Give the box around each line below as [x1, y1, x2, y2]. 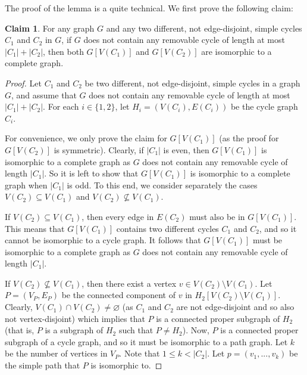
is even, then [163, 143, 209, 156]
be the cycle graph [230, 100, 298, 113]
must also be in [189, 210, 245, 222]
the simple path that [5, 359, 80, 371]
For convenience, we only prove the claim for [5, 132, 167, 144]
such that [118, 324, 153, 336]
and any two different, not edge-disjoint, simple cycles [106, 21, 302, 34]
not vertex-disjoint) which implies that [5, 312, 145, 324]
